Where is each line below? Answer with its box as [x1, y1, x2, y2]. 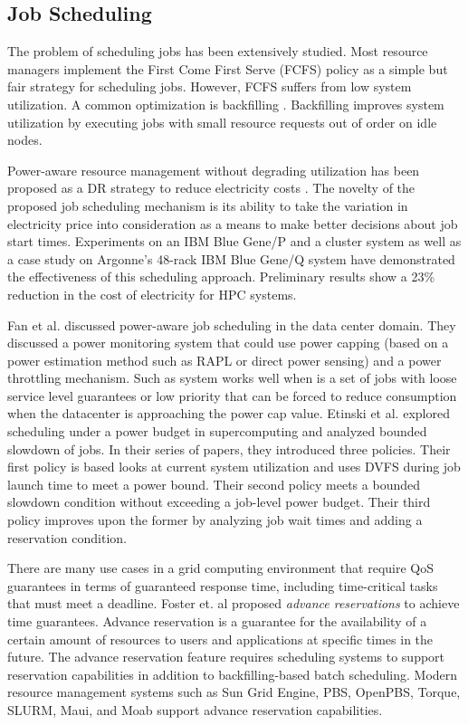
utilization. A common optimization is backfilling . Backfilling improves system [7, 94, 444, 113]
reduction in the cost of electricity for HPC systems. [7, 284, 297, 303]
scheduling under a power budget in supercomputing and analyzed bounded [7, 422, 427, 441]
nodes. [7, 130, 43, 149]
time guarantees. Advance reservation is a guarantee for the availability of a [7, 612, 427, 631]
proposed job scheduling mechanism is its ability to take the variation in [7, 196, 408, 215]
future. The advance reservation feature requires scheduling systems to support [7, 647, 445, 666]
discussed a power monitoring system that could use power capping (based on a [7, 333, 449, 352]
